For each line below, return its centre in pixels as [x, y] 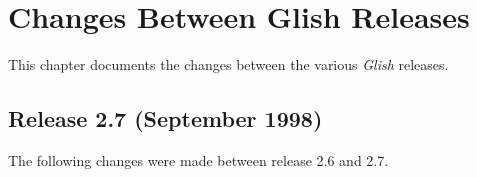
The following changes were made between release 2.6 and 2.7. [198, 159]
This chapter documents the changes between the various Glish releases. [228, 64]
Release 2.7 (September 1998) [165, 118]
